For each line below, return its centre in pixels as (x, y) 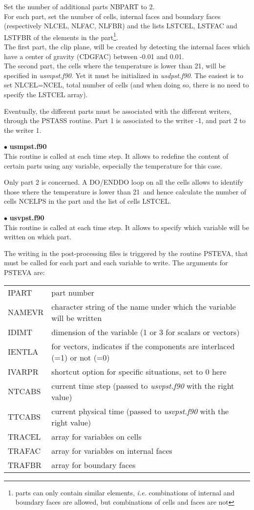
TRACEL (24, 436)
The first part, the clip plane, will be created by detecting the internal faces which (127, 47)
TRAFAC (24, 450)
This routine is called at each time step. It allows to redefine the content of (116, 156)
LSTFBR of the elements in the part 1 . (61, 36)
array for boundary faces (94, 465)
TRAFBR (25, 465)
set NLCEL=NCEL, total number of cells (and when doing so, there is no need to (127, 85)
